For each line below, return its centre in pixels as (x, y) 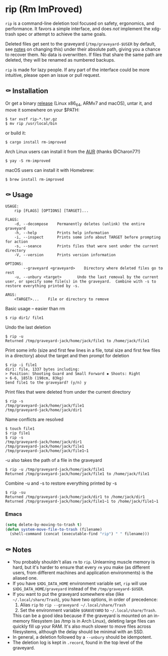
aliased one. (25, 578)
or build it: (16, 133)
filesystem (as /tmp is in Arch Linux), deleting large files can (93, 621)
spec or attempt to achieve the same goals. (62, 34)
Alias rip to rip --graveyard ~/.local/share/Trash (73, 605)
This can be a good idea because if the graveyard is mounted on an (82, 616)
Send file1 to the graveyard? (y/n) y (46, 383)
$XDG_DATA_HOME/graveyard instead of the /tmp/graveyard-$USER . (78, 589)
